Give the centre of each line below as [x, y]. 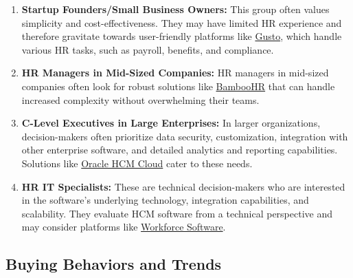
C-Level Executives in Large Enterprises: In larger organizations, [171, 123]
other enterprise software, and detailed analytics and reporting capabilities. [180, 150]
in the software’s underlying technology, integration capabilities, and [165, 200]
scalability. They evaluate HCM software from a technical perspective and [177, 213]
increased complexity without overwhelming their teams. [140, 99]
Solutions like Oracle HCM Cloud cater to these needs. [137, 163]
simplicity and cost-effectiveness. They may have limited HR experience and [182, 22]
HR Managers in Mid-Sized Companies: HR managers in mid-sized [175, 73]
